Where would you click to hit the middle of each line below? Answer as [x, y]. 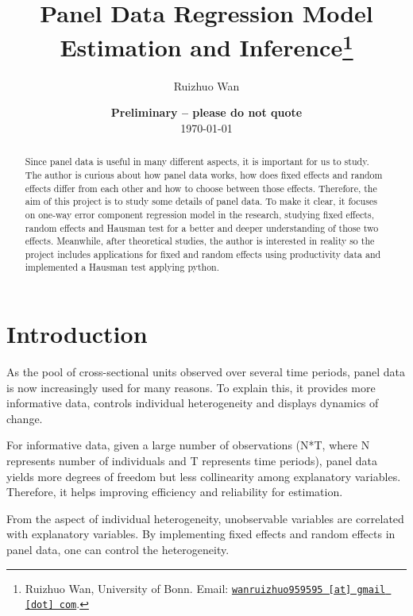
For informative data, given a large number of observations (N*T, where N [188, 445]
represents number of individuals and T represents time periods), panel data [192, 461]
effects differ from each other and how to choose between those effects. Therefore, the [201, 188]
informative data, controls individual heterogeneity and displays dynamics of [193, 403]
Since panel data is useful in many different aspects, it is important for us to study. [197, 162]
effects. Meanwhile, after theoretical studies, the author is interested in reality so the [200, 241]
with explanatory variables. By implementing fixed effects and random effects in [201, 534]
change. [25, 418]
